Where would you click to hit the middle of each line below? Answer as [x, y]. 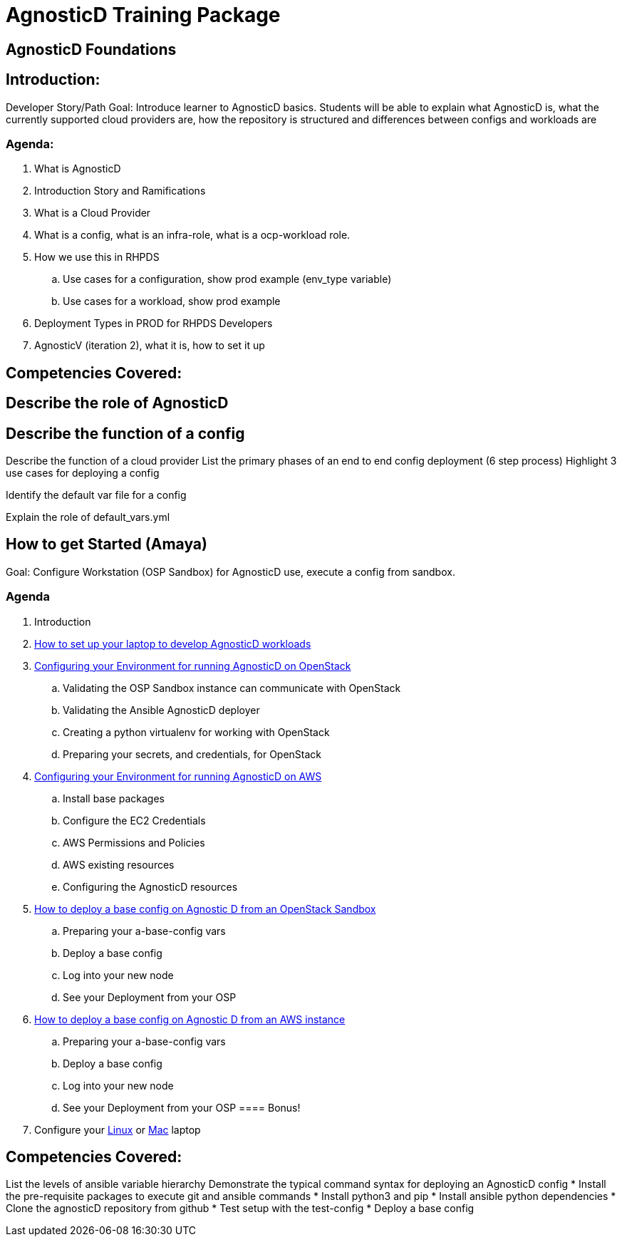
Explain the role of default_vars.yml [88, 517]
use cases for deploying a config [83, 473]
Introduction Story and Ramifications [120, 191]
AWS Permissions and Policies [134, 842]
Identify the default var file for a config [96, 495]
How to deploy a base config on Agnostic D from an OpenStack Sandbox [205, 909]
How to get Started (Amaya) [107, 544]
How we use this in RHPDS [97, 257]
